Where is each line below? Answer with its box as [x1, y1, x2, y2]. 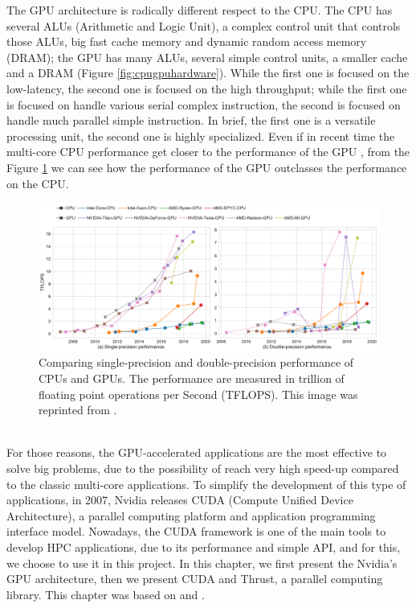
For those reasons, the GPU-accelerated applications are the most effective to [6, 444, 387, 461]
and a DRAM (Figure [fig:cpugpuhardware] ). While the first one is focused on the [6, 64, 410, 81]
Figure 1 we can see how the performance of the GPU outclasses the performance [6, 158, 407, 175]
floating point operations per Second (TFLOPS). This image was [39, 385, 358, 402]
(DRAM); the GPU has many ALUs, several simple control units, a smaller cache [6, 48, 408, 65]
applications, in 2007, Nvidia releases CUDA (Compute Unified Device [6, 491, 353, 508]
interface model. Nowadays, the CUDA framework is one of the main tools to [6, 523, 386, 540]
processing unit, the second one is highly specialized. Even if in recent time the [6, 127, 395, 144]
